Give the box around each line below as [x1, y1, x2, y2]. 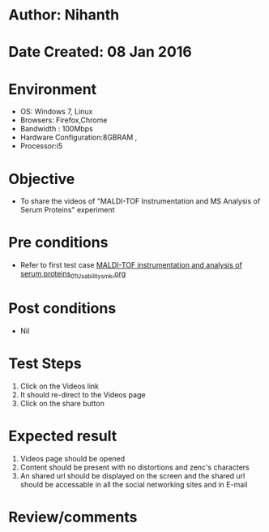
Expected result [8, 427, 117, 445]
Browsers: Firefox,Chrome [19, 115, 108, 125]
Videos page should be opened [19, 453, 126, 463]
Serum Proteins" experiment [19, 205, 115, 215]
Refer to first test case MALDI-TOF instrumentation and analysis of [19, 260, 243, 270]
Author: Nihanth [8, 6, 120, 24]
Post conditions [8, 299, 117, 318]
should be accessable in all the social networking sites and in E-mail [19, 479, 248, 489]
